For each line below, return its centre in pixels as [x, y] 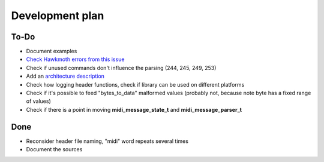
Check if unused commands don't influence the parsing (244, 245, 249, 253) [121, 68]
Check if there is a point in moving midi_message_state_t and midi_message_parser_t [134, 109]
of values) [38, 101]
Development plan [58, 16]
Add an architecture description [65, 76]
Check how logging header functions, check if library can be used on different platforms [135, 84]
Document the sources [54, 149]
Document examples [52, 51]
